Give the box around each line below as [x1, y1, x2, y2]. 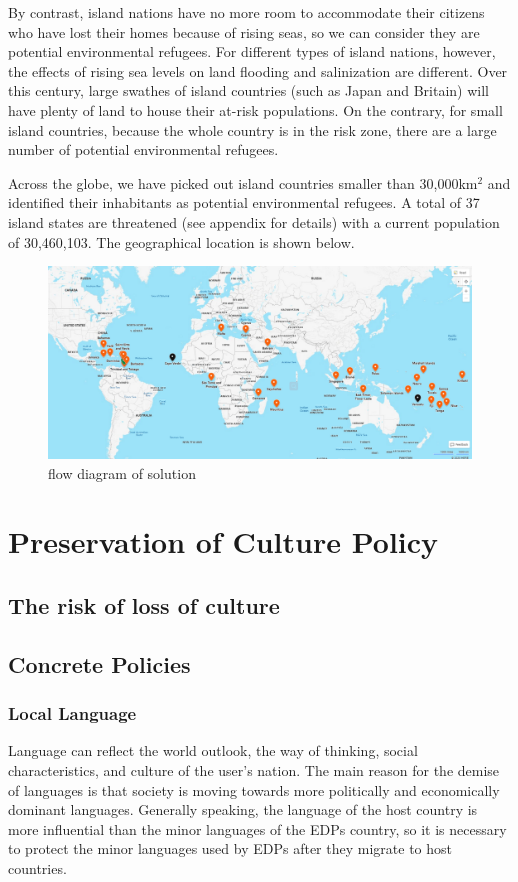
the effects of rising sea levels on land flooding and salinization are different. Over [8, 60, 508, 81]
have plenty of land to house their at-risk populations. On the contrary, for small [8, 99, 503, 120]
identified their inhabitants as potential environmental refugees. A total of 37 [8, 192, 480, 213]
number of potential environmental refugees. [8, 139, 279, 160]
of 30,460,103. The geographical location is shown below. [8, 231, 355, 252]
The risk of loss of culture [8, 590, 280, 621]
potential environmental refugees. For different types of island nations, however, [8, 41, 496, 62]
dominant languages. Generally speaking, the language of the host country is [8, 799, 478, 820]
